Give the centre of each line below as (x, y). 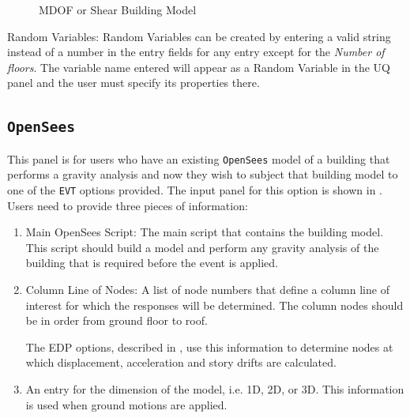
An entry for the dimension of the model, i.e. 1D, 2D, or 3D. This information (215, 389)
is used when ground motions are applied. (126, 404)
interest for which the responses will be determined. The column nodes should (214, 305)
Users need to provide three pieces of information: (128, 205)
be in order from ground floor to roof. (117, 320)
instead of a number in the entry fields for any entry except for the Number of (196, 52)
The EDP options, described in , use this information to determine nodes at (209, 346)
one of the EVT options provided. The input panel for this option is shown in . (195, 190)
